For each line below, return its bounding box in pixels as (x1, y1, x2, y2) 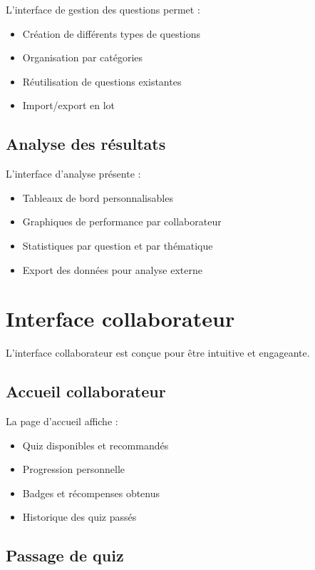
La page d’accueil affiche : (6, 414, 118, 429)
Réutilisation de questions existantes (22, 73, 182, 88)
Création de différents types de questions (22, 26, 201, 41)
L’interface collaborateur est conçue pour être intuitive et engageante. (6, 345, 310, 360)
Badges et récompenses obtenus (22, 485, 160, 500)
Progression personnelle (22, 462, 125, 477)
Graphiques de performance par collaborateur (22, 214, 222, 229)
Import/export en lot (22, 98, 115, 113)
